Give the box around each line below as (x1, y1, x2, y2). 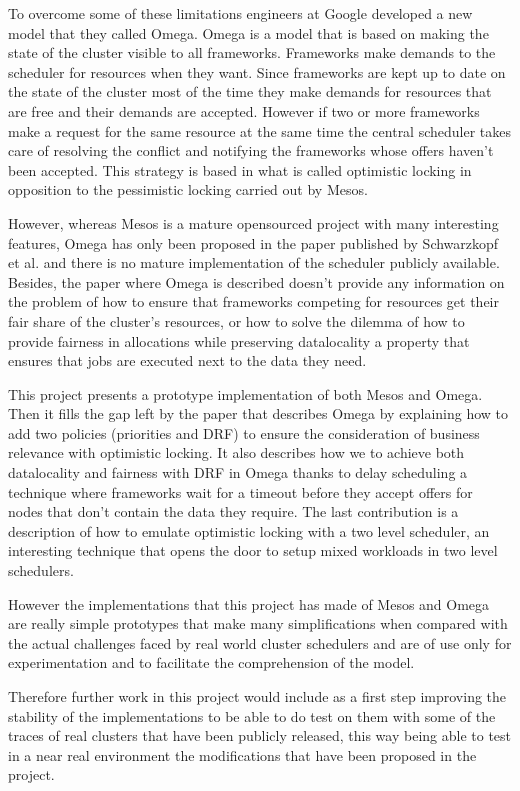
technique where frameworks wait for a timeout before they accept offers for (8, 481, 473, 502)
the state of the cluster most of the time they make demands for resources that (8, 81, 492, 102)
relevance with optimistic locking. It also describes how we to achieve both (8, 442, 465, 463)
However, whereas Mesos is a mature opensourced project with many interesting (8, 212, 499, 233)
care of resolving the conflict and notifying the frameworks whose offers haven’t (8, 140, 494, 161)
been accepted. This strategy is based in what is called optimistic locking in (8, 159, 472, 180)
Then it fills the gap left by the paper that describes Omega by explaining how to (8, 403, 509, 424)
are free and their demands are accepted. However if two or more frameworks (8, 100, 480, 121)
